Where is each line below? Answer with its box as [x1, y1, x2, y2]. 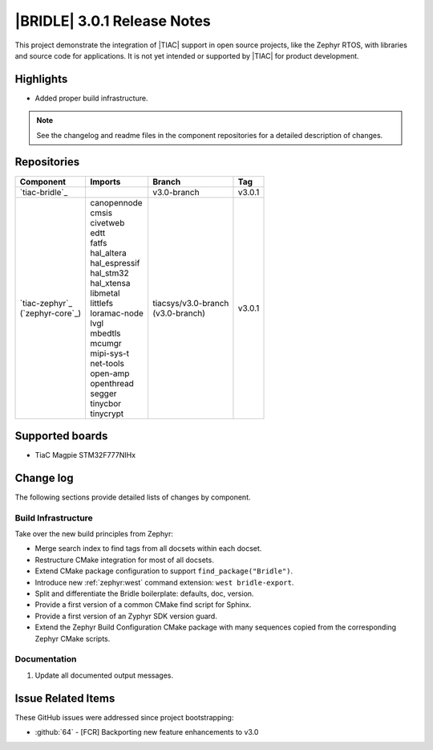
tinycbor [90, 397, 122, 409]
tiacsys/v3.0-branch [152, 297, 229, 308]
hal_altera [90, 247, 127, 259]
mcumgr [90, 337, 122, 349]
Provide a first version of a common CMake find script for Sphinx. [34, 600, 252, 609]
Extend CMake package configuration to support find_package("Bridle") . [34, 566, 293, 576]
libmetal [90, 287, 120, 299]
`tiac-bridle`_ [19, 186, 68, 198]
